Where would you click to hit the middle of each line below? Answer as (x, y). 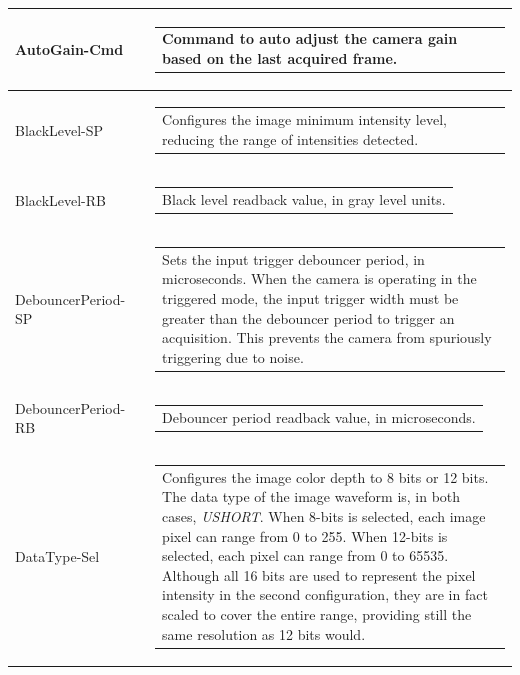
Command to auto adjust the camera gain (310, 38)
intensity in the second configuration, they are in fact (325, 594)
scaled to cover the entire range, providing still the (317, 614)
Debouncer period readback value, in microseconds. (319, 416)
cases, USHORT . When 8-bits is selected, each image (324, 516)
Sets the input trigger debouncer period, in (293, 258)
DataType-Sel (57, 556)
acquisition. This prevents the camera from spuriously (327, 337)
